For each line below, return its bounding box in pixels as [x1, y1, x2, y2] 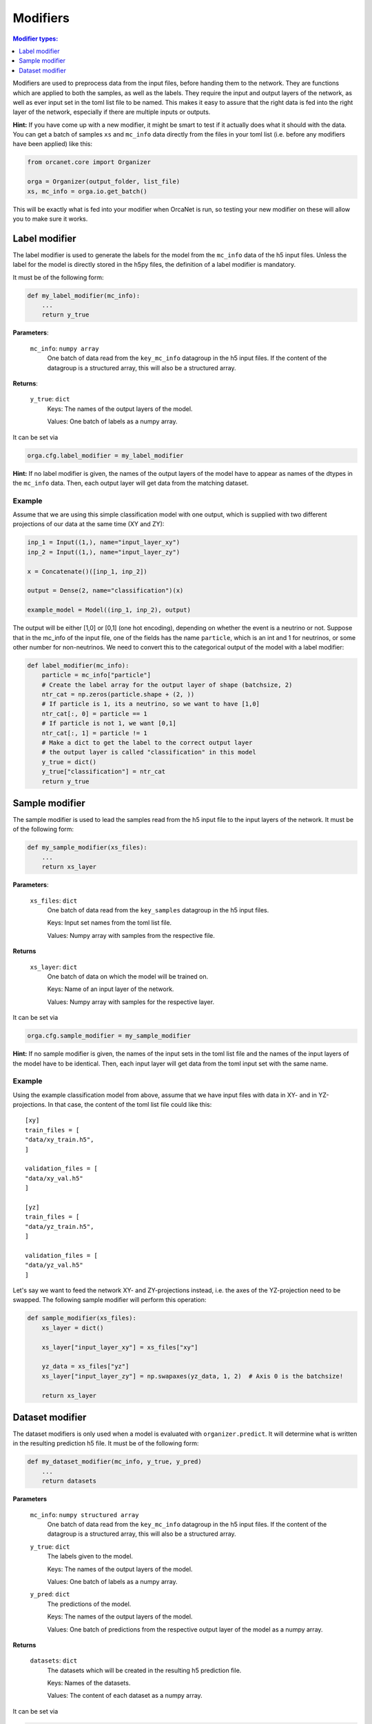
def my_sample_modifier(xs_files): [27, 843, 147, 852]
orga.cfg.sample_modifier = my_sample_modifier [27, 1032, 191, 1040]
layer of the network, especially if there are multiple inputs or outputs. [12, 108, 211, 117]
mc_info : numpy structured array [30, 1510, 139, 1518]
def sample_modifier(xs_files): [27, 1314, 137, 1322]
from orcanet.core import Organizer [27, 159, 152, 166]
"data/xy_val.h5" [25, 1174, 83, 1182]
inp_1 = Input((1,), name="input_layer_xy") [27, 539, 180, 546]
